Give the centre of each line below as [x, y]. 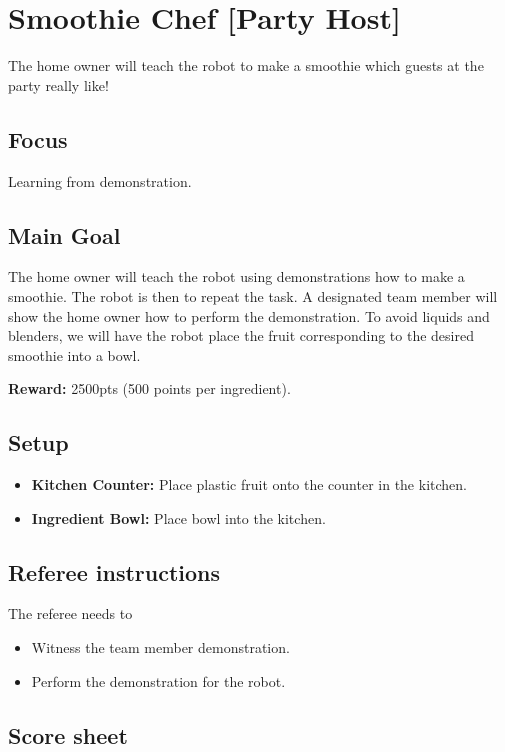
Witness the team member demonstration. [160, 647]
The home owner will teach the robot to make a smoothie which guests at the [246, 65]
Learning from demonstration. [100, 180]
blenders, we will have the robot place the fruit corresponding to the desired [241, 335]
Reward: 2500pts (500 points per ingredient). [149, 388]
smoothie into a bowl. [74, 354]
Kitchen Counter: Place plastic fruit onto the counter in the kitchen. [249, 484]
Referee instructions [114, 571]
